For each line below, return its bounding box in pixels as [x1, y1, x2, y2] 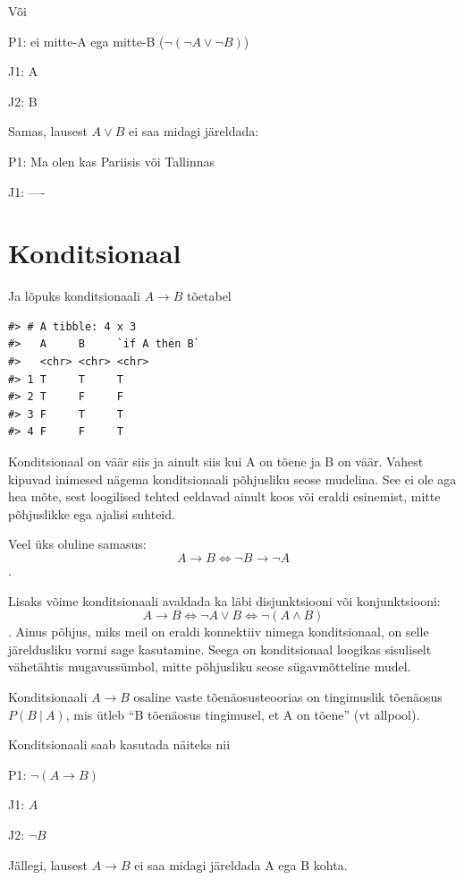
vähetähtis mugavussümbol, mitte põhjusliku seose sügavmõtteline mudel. [8, 657, 411, 676]
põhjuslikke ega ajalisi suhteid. [8, 504, 175, 523]
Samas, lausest [8, 122, 88, 141]
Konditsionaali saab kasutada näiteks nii [8, 735, 231, 754]
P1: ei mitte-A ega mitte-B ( [8, 31, 165, 50]
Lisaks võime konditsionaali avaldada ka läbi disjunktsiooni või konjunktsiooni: [8, 591, 441, 610]
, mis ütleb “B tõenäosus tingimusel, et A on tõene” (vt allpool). [65, 705, 420, 723]
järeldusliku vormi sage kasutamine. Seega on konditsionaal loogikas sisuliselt [8, 639, 432, 658]
